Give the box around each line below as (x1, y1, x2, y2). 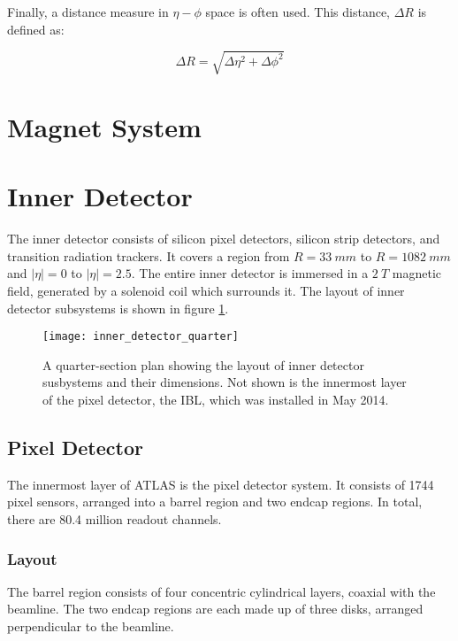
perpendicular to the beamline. (7, 617, 174, 636)
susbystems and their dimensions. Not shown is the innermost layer (42, 373, 407, 391)
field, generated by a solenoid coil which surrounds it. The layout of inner (7, 282, 405, 300)
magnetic (392, 264, 442, 282)
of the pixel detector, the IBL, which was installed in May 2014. (42, 390, 389, 409)
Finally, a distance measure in (7, 3, 169, 20)
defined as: (7, 19, 65, 38)
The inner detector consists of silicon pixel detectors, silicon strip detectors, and (7, 229, 440, 248)
